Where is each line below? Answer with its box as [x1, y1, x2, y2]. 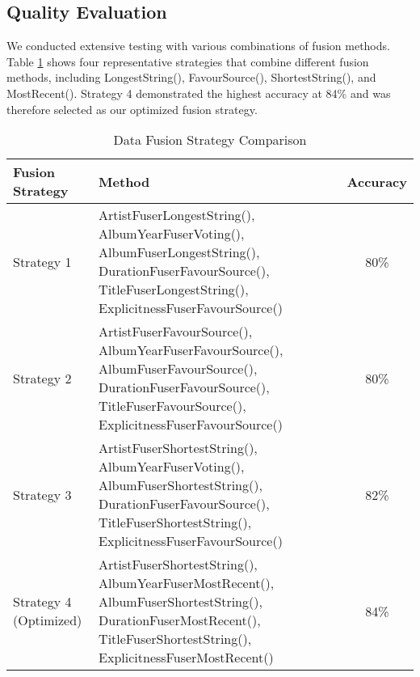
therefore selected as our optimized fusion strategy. [6, 100, 258, 117]
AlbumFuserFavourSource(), [99, 359, 258, 379]
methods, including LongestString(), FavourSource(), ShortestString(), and [6, 69, 376, 86]
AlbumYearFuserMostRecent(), [99, 573, 275, 593]
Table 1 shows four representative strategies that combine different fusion [6, 53, 369, 70]
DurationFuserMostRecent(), [99, 611, 261, 630]
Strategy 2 [13, 368, 72, 387]
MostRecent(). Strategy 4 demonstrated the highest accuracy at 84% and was [6, 84, 391, 101]
